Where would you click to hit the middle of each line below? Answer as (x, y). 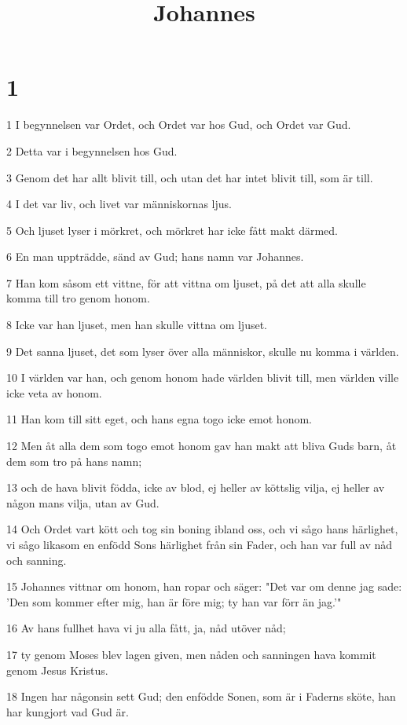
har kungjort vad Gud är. (68, 711)
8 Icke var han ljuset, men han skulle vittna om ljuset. (137, 325)
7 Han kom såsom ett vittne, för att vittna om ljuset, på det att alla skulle (186, 282)
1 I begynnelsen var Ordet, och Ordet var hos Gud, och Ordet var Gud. (179, 124)
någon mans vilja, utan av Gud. (83, 502)
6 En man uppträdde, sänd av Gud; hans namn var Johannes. (155, 256)
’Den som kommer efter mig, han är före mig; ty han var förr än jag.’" (174, 601)
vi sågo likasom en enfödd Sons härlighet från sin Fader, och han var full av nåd (200, 544)
